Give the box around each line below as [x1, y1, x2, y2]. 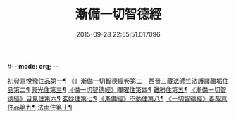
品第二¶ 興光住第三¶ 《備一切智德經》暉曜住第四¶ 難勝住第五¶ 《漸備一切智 [7, 85, 227, 93]
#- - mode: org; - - [7, 62, 58, 70]
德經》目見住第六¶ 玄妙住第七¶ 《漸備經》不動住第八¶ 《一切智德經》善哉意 [7, 94, 228, 103]
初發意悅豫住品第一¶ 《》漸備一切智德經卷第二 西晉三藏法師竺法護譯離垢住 [7, 77, 229, 85]
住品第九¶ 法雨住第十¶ [7, 103, 73, 111]
